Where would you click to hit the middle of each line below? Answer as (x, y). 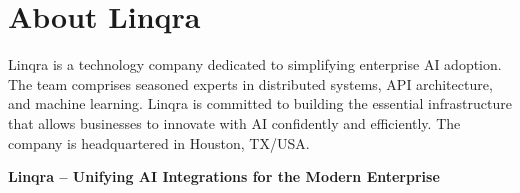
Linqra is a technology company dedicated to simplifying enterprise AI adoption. (255, 64)
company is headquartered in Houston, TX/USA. (159, 142)
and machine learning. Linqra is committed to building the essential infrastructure (260, 103)
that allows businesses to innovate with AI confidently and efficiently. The (234, 122)
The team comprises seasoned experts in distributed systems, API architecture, (250, 83)
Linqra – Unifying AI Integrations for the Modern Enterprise (224, 176)
